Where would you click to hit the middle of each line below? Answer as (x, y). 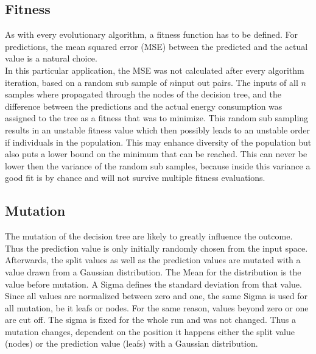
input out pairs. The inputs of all (237, 82)
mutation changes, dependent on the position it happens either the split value (150, 331)
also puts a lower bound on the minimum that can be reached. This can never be (156, 154)
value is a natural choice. (51, 58)
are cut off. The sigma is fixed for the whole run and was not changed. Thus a (150, 320)
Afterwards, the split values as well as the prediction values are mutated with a (153, 260)
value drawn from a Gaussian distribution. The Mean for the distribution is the (153, 271)
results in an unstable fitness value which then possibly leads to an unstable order (157, 129)
